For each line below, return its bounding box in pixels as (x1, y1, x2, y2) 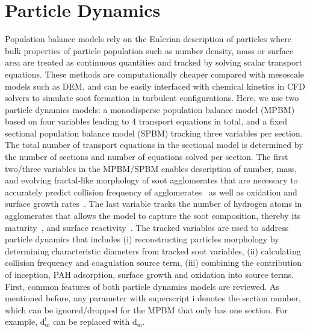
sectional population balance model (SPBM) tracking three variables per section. (5, 126, 303, 139)
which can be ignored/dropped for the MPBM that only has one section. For (5, 303, 288, 316)
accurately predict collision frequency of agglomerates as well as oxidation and (5, 185, 297, 198)
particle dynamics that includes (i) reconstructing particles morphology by (5, 233, 279, 245)
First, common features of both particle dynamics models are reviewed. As (5, 280, 280, 292)
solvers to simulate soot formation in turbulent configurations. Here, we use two (5, 91, 299, 104)
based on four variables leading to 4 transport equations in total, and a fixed (5, 115, 288, 128)
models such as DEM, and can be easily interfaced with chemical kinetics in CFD (5, 79, 305, 92)
